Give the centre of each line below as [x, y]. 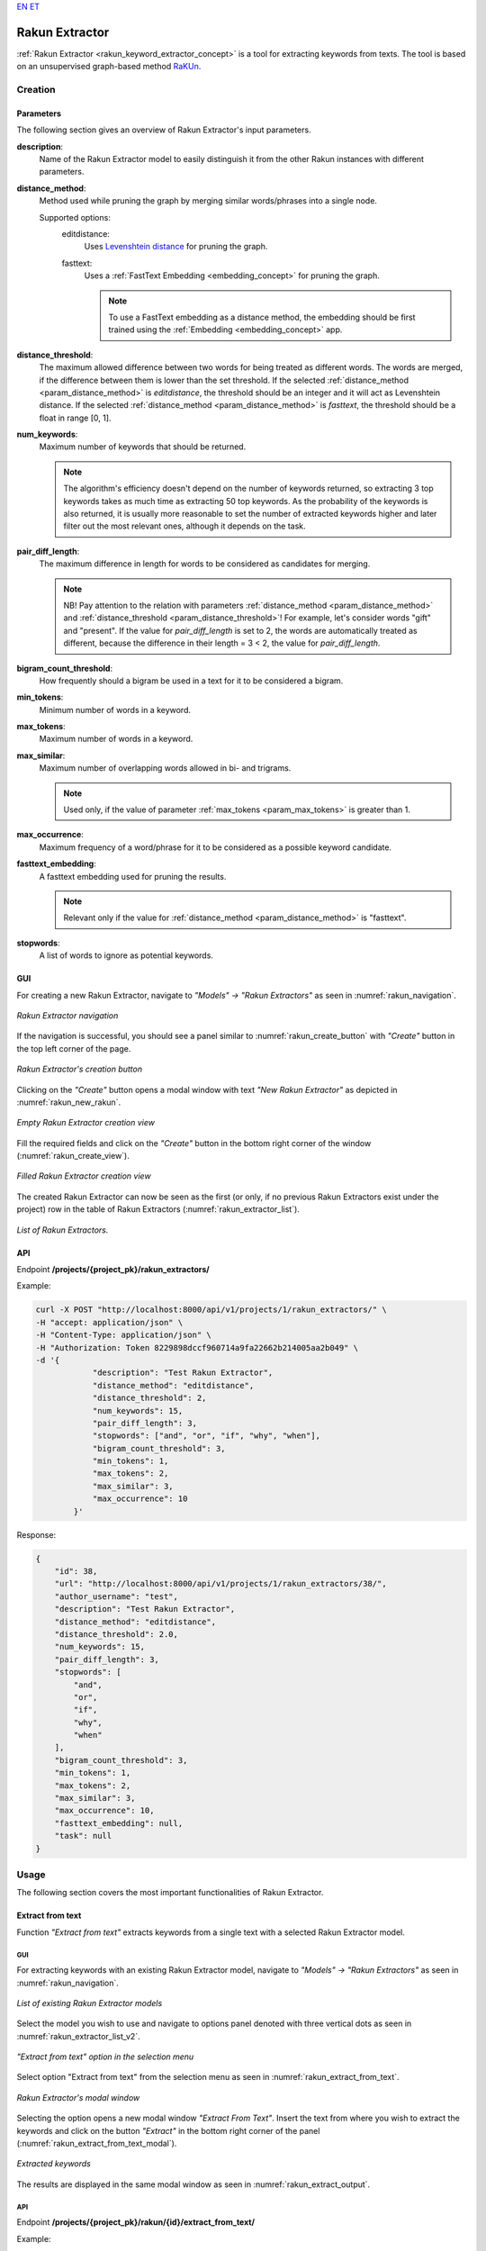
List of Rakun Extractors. [63, 1230]
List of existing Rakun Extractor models [90, 2002]
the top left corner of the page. [74, 1048]
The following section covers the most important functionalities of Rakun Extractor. [170, 1893]
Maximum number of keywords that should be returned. [143, 447]
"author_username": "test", [117, 1596]
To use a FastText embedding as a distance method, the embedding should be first [262, 317]
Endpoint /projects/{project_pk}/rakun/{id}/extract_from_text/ [136, 2222]
